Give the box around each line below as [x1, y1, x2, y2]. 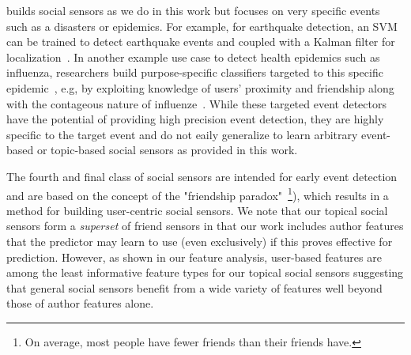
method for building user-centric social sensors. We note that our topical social [6, 202, 388, 218]
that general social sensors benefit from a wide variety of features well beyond [6, 279, 383, 296]
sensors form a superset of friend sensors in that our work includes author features [6, 217, 404, 234]
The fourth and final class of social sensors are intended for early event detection [6, 168, 398, 184]
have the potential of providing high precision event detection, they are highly [6, 111, 384, 127]
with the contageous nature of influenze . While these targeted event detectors [6, 95, 386, 111]
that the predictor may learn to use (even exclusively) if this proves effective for [6, 232, 393, 249]
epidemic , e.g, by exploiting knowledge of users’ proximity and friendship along [6, 79, 394, 96]
